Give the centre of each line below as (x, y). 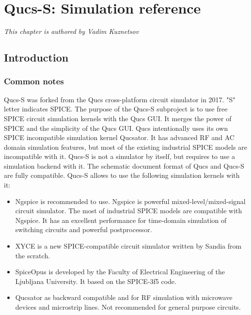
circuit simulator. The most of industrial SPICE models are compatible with (129, 211)
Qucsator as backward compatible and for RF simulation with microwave (124, 297)
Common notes (34, 81)
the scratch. (33, 255)
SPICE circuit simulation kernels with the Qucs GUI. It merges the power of (118, 118)
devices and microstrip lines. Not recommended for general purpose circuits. (128, 307)
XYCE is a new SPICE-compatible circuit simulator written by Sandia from (128, 246)
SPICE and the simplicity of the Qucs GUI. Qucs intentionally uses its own (116, 128)
